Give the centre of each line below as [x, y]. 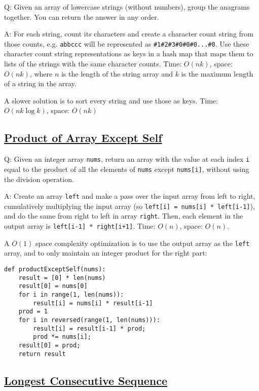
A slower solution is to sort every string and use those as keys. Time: [111, 100]
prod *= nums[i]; [62, 337]
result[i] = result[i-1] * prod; [89, 328]
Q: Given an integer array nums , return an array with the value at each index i [127, 159]
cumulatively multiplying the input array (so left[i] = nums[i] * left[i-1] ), [129, 206]
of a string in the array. [40, 83]
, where [41, 73]
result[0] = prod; [49, 345]
